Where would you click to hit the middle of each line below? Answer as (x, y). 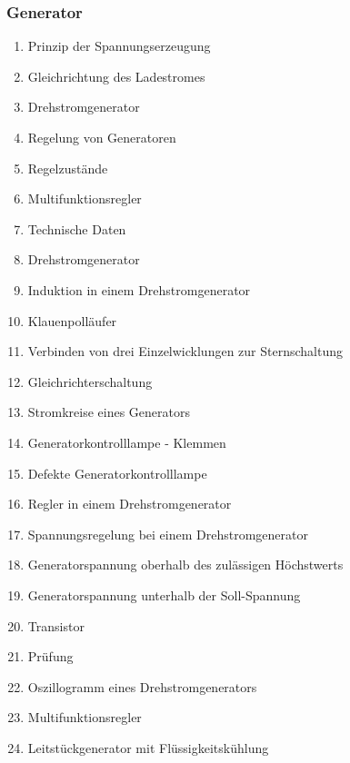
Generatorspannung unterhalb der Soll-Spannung (164, 595)
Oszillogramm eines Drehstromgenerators (142, 686)
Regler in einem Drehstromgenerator (130, 504)
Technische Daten (77, 228)
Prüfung (50, 656)
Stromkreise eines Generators (109, 412)
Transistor (56, 625)
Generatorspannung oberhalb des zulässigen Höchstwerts (185, 565)
